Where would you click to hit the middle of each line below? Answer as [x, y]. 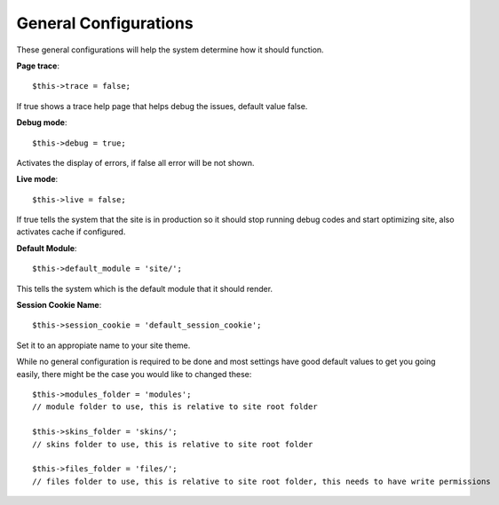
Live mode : [37, 179]
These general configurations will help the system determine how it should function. [170, 50]
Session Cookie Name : [59, 305]
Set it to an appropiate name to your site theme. [103, 345]
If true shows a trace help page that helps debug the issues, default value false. [162, 106]
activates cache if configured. [71, 232]
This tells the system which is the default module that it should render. [145, 288]
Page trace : [38, 66]
